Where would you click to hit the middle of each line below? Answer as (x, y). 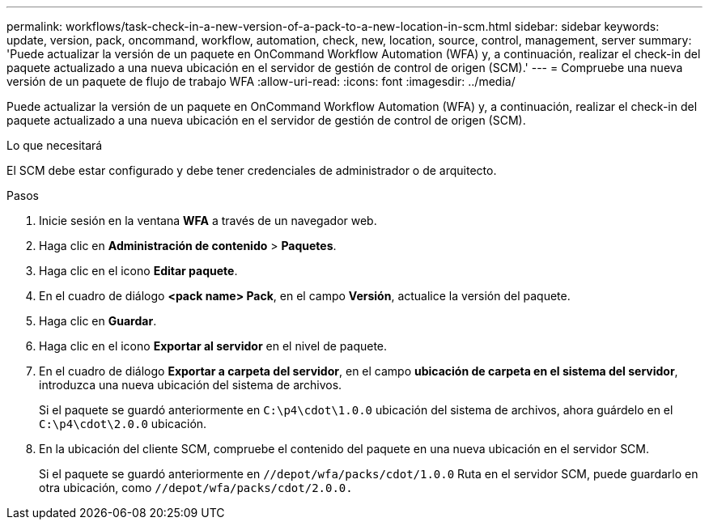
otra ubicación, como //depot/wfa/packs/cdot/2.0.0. (196, 488)
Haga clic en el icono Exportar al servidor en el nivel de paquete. (213, 346)
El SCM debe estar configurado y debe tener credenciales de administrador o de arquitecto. (252, 170)
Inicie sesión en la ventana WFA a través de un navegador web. (208, 221)
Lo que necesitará (55, 145)
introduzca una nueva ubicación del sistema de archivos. (191, 385)
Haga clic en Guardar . (98, 321)
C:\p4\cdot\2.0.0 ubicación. (123, 424)
